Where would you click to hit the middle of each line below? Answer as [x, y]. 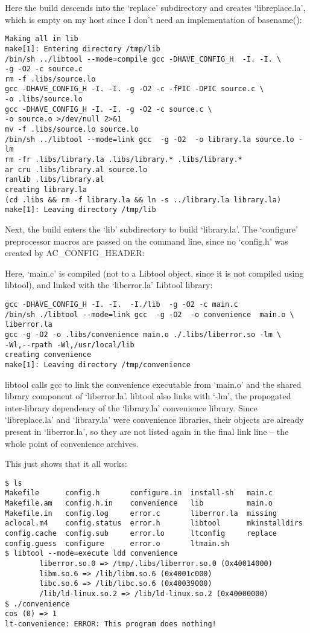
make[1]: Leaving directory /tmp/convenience [98, 365]
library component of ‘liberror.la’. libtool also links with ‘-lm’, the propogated [148, 396]
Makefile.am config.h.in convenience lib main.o [139, 503]
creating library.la [46, 190]
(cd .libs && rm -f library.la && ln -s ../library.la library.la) [143, 200]
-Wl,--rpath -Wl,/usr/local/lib [70, 345]
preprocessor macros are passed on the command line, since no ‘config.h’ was [147, 241]
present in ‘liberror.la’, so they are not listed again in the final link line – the [147, 431]
